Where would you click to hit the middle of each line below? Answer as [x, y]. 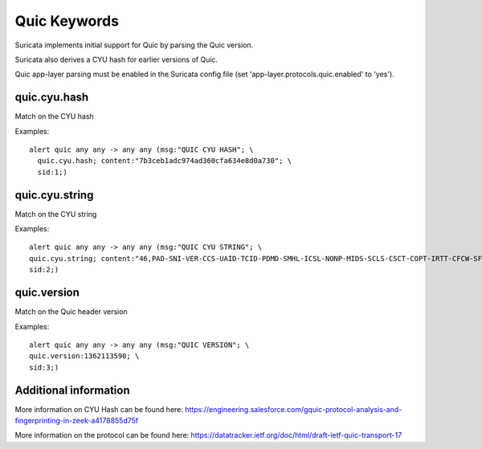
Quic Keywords [67, 21]
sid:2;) [44, 270]
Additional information [72, 390]
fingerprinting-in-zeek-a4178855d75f [77, 421]
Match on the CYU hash [54, 116]
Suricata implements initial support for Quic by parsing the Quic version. [134, 45]
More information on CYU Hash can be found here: [99, 409]
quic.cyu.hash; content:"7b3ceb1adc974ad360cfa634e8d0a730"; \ [165, 161]
